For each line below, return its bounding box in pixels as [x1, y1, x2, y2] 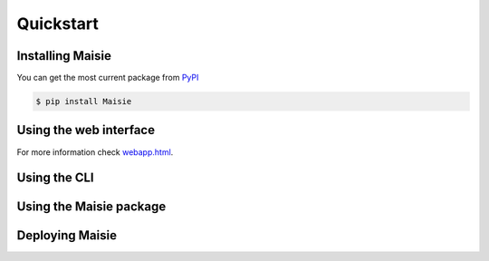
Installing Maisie [16, 48, 112, 63]
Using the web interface [16, 122, 156, 138]
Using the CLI [16, 170, 94, 186]
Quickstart [16, 14, 100, 34]
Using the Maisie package [16, 199, 167, 215]
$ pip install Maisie [35, 96, 132, 107]
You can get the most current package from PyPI [16, 72, 199, 83]
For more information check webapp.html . [16, 146, 174, 158]
